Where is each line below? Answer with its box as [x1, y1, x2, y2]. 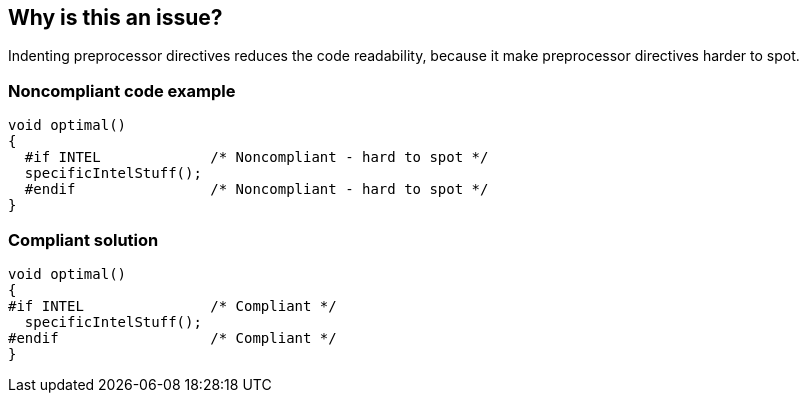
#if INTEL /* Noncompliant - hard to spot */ [24, 149, 489, 166]
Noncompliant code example [8, 80, 236, 101]
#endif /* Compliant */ [8, 329, 337, 346]
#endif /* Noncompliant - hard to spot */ [24, 181, 489, 198]
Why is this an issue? [8, 5, 223, 30]
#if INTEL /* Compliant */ [8, 297, 337, 314]
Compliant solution [8, 229, 159, 250]
